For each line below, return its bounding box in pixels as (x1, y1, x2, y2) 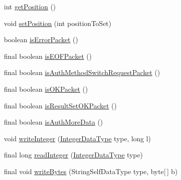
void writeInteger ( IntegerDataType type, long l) (4, 133, 151, 143)
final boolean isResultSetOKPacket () (4, 100, 117, 110)
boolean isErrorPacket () (4, 34, 78, 45)
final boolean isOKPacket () (4, 83, 88, 94)
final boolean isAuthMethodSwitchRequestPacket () (4, 67, 160, 77)
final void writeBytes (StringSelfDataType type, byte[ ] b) (4, 166, 178, 176)
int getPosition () (4, 1, 56, 11)
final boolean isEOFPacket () (4, 51, 92, 61)
